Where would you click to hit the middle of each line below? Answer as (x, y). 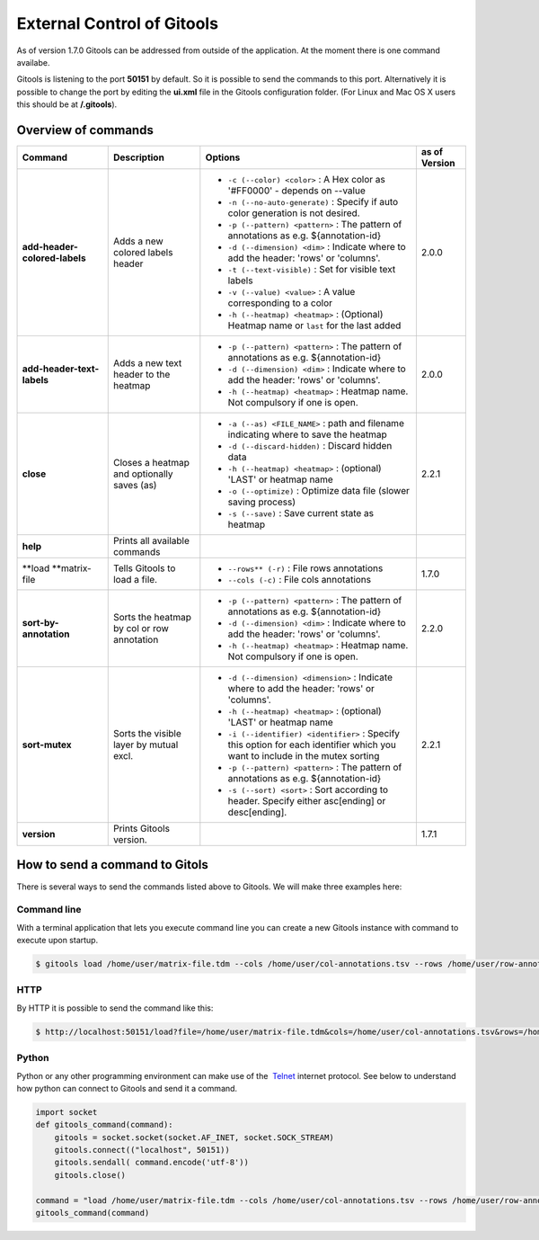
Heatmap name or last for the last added (314, 326)
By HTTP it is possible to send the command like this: (115, 1008)
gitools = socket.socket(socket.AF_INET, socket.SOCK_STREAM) (194, 1137)
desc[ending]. (257, 812)
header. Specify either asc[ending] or (307, 801)
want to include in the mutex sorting (304, 756)
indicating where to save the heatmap (308, 434)
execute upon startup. (57, 941)
